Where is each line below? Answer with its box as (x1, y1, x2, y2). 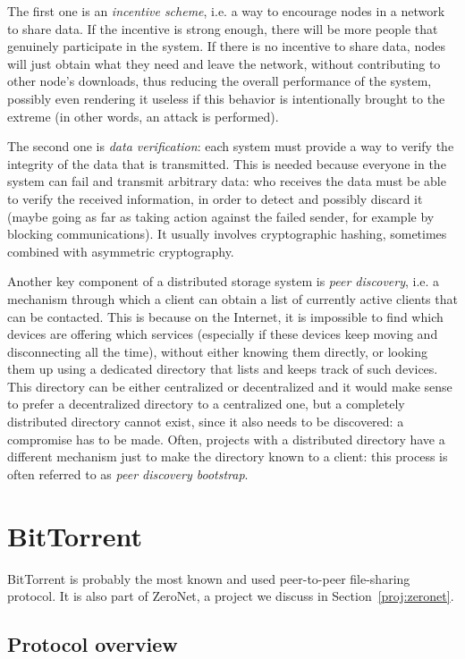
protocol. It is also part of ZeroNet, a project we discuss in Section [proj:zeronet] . (7, 587, 454, 605)
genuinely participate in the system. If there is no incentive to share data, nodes (7, 37, 446, 55)
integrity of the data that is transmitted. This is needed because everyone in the (7, 154, 446, 173)
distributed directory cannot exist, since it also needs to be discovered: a (7, 412, 404, 431)
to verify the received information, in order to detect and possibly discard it (7, 189, 423, 207)
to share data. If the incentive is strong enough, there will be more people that (7, 19, 438, 38)
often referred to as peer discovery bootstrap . (7, 464, 249, 483)
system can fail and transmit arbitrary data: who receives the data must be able (7, 172, 446, 190)
